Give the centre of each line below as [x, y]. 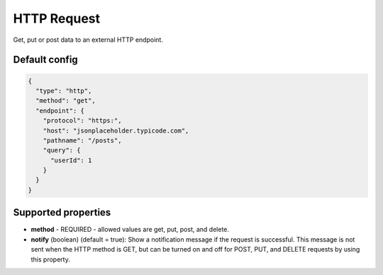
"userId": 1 [71, 160]
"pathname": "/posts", [82, 140]
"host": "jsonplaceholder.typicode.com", [116, 130]
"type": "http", [64, 91]
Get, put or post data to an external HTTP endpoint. [88, 40]
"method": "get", [66, 101]
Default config [45, 60]
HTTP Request [57, 18]
